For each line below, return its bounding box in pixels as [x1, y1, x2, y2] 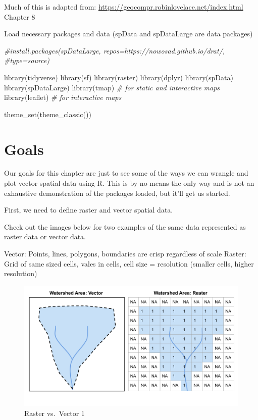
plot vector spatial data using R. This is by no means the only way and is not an [4, 178, 254, 188]
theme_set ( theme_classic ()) [4, 109, 91, 119]
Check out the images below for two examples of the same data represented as [4, 221, 246, 232]
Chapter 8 [4, 11, 35, 22]
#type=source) [4, 55, 50, 66]
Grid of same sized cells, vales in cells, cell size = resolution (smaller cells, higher [4, 258, 254, 269]
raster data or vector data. [4, 231, 86, 242]
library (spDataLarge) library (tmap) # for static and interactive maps [4, 82, 220, 92]
